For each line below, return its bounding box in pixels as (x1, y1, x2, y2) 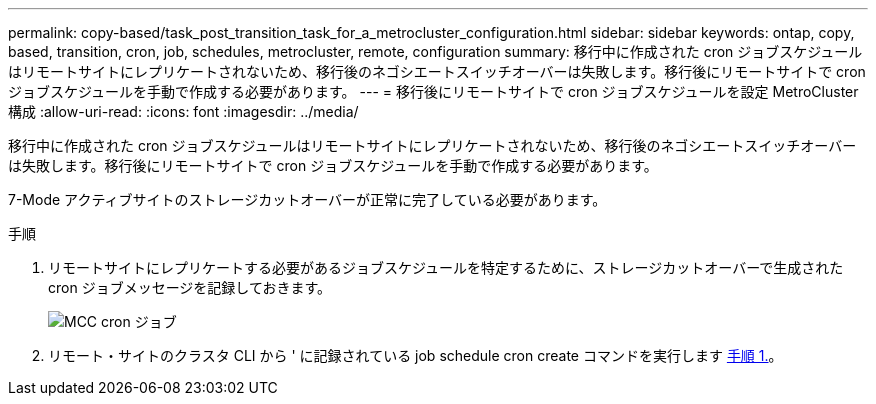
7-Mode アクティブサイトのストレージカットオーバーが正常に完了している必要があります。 (8, 191, 607, 208)
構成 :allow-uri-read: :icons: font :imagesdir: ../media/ (8, 103, 359, 120)
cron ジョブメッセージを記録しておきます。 (48, 279, 332, 296)
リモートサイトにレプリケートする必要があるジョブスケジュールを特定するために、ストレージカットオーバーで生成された (48, 259, 844, 276)
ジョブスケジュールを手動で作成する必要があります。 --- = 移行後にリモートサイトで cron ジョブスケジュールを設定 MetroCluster (8, 83, 859, 100)
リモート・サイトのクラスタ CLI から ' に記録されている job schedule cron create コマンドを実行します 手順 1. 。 (48, 347, 783, 364)
